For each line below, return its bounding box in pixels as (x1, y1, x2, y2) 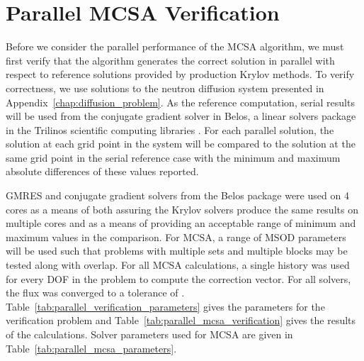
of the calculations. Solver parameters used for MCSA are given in (6, 327, 293, 341)
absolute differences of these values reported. (6, 164, 199, 179)
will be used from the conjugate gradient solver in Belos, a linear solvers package (6, 109, 356, 123)
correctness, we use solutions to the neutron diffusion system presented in (6, 80, 324, 95)
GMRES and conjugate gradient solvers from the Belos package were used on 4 (6, 188, 349, 203)
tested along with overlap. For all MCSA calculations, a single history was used (6, 257, 350, 272)
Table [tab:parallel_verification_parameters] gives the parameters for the (6, 299, 325, 313)
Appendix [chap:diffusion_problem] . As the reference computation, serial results (6, 94, 355, 109)
